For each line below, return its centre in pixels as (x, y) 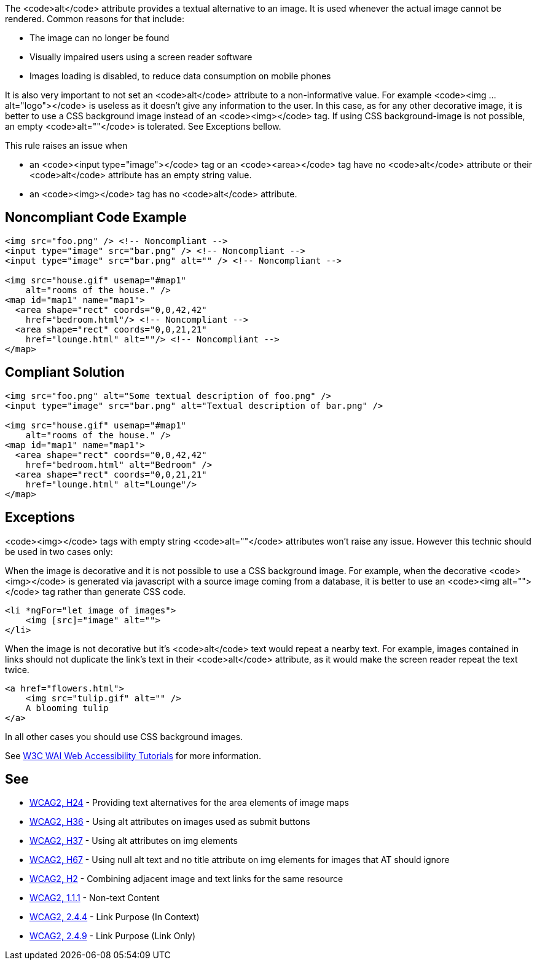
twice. (17, 669)
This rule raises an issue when (66, 145)
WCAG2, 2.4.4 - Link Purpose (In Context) (115, 917)
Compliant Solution (65, 372)
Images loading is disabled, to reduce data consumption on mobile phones (180, 76)
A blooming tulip (67, 708)
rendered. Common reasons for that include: (95, 19)
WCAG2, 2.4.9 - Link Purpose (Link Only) (113, 936)
